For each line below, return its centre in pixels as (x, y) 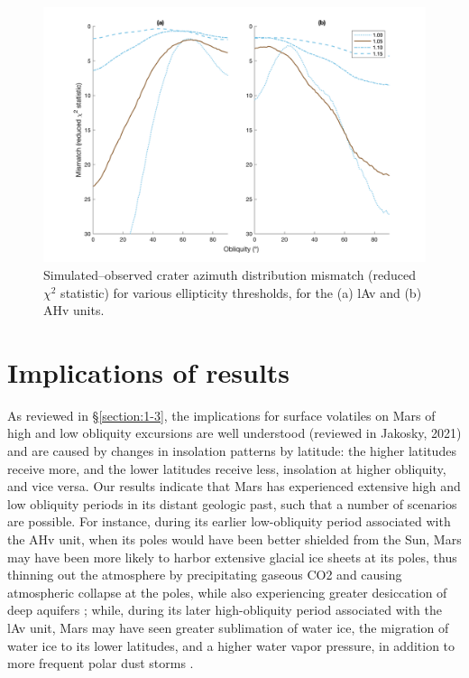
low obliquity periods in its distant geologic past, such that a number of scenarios (232, 503)
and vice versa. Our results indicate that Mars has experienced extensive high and (234, 486)
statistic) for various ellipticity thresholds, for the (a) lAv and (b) (241, 292)
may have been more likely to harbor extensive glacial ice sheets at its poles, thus (232, 557)
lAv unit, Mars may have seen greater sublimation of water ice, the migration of (228, 628)
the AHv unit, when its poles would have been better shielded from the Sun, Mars (234, 539)
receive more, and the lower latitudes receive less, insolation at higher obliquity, (227, 468)
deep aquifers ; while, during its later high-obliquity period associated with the (225, 610)
